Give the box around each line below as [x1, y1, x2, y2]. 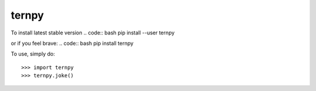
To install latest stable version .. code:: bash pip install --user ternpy [11, 29, 175, 36]
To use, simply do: [11, 50, 55, 58]
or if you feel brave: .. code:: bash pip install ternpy [11, 40, 134, 47]
